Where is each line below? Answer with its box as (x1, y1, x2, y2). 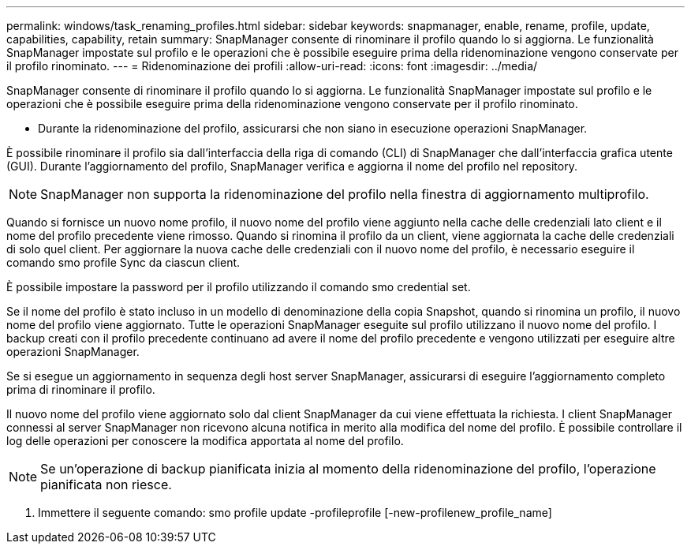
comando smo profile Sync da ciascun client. (6, 256, 241, 269)
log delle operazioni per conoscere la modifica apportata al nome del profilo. (6, 434, 404, 447)
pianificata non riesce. (40, 477, 172, 492)
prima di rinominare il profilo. (6, 383, 155, 396)
